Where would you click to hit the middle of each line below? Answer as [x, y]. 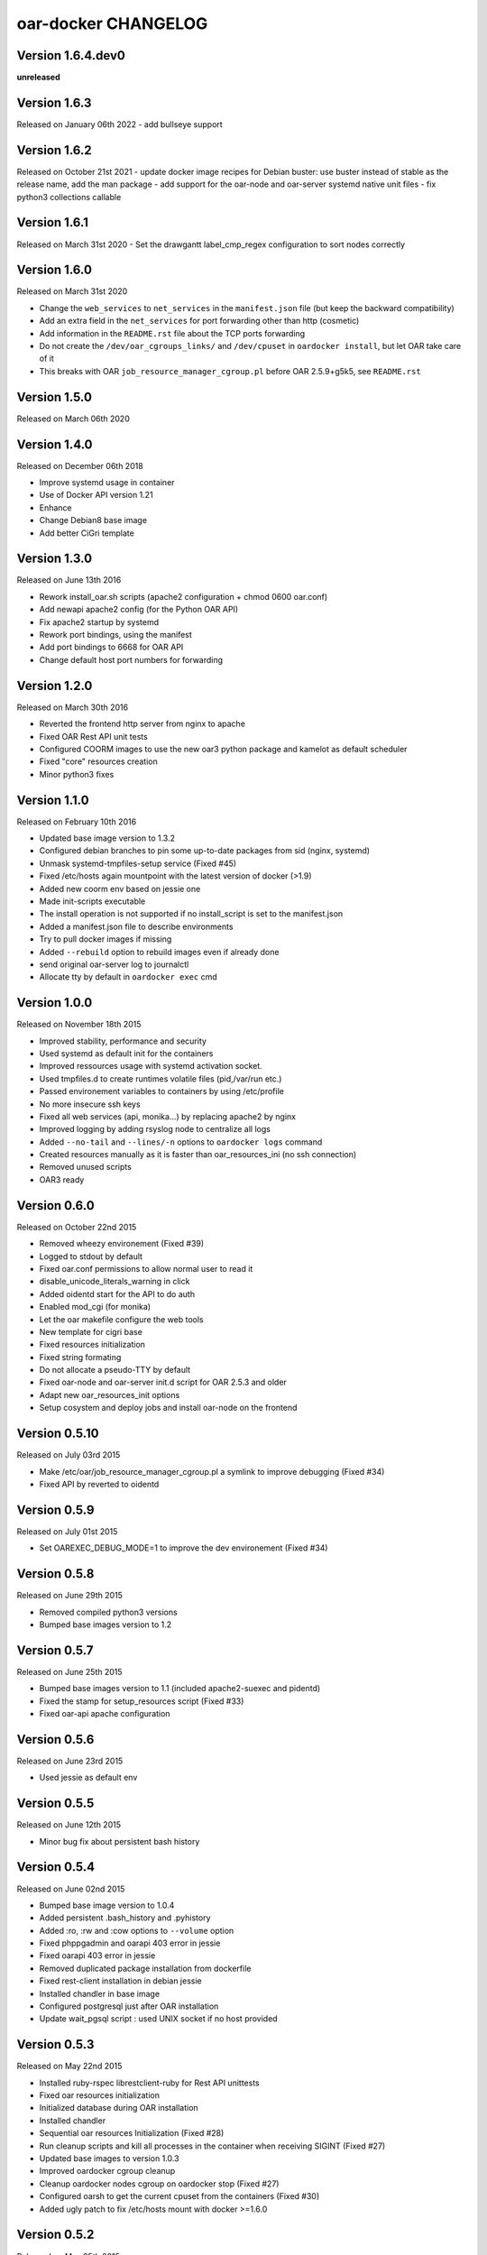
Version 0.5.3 [55, 2044]
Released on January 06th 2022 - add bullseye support [119, 124]
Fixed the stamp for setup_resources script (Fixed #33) [142, 1701]
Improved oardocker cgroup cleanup [107, 2171]
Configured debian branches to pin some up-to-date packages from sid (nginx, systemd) [204, 851]
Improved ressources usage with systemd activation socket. [151, 1066]
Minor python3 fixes [77, 774]
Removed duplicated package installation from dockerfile [145, 1968]
